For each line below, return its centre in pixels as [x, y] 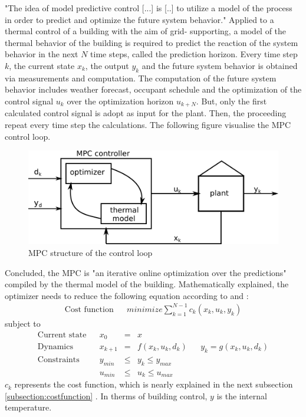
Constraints [58, 359]
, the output [107, 65]
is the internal [242, 395]
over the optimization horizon [120, 101]
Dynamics [55, 347]
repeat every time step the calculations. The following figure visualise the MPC [148, 124]
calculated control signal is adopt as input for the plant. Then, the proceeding [146, 113]
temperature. [28, 407]
